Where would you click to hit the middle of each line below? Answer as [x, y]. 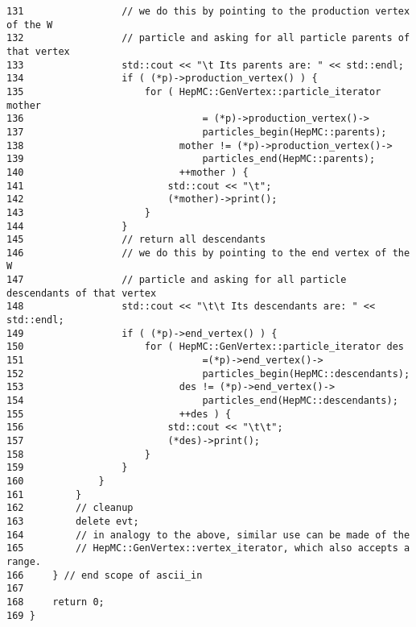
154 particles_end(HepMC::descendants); [202, 401]
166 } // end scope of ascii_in [105, 575]
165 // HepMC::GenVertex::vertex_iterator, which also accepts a [208, 548]
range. [24, 561]
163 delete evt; [73, 521]
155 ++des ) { [119, 414]
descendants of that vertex [82, 293]
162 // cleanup [70, 508]
